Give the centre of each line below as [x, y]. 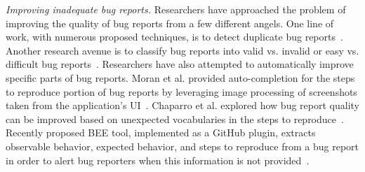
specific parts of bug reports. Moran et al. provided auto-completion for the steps [180, 77]
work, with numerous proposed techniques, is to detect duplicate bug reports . [174, 37]
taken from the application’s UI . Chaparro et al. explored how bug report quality [182, 105]
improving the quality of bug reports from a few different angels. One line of [170, 23]
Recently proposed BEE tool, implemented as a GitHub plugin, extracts [161, 132]
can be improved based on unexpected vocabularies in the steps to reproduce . [175, 119]
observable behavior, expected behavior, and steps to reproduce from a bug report [182, 146]
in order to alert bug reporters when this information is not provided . [158, 160]
